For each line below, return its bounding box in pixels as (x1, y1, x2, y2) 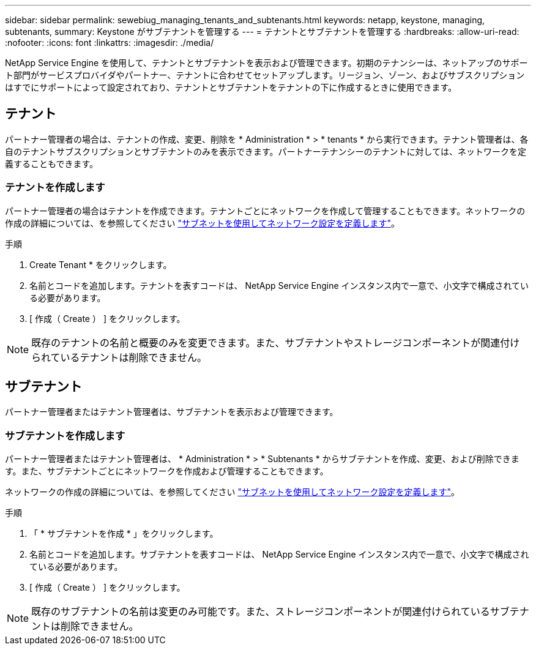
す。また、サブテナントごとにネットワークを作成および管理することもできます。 (5, 466, 329, 477)
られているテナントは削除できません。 (31, 351, 207, 364)
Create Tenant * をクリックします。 (29, 259, 172, 270)
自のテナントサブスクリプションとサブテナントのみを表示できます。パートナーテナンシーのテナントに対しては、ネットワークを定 (5, 146, 526, 157)
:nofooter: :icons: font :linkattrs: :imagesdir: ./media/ (5, 37, 214, 48)
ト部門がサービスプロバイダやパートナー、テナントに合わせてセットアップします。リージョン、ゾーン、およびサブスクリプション (5, 70, 525, 80)
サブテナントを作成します (5, 429, 125, 442)
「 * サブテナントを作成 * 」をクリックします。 (29, 528, 218, 539)
